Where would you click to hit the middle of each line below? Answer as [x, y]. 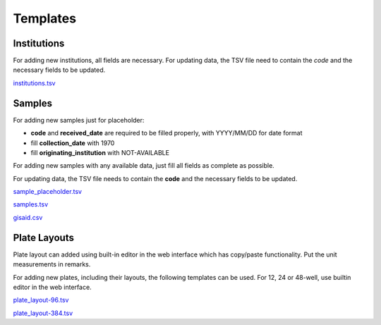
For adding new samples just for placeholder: [79, 120]
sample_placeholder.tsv [48, 192]
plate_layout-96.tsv [41, 300]
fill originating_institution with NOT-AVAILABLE [100, 152]
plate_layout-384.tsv [43, 313]
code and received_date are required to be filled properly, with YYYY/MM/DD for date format [167, 133]
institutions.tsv [34, 83]
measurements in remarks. [52, 264]
